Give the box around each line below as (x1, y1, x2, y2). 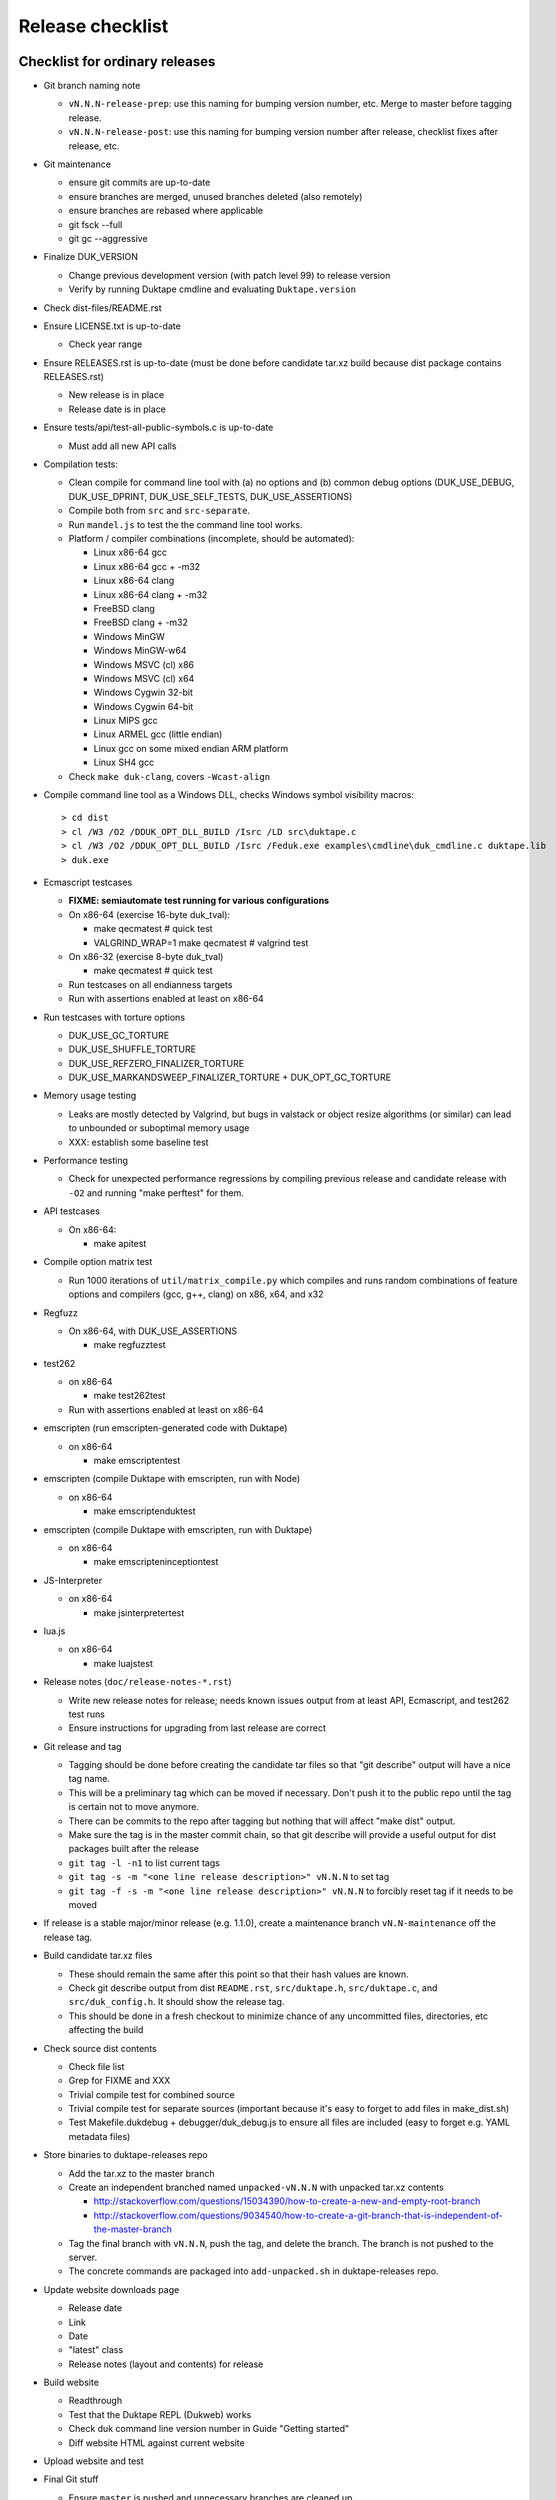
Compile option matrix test (43, 1256, 153, 1268)
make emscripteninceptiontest (93, 1556, 219, 1568)
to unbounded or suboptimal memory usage (68, 1122, 250, 1134)
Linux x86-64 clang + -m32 (93, 588, 208, 600)
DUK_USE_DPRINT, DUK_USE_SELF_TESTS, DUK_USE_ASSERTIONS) (68, 490, 353, 502)
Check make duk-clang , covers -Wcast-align (68, 770, 270, 782)
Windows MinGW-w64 (93, 645, 187, 657)
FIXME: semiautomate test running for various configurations (68, 895, 330, 907)
